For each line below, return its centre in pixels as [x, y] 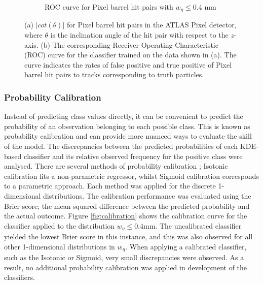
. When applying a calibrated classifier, [186, 246]
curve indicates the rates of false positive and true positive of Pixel [128, 64]
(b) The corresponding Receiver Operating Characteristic [129, 44]
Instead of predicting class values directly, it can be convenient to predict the [124, 116]
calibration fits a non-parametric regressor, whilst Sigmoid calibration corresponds [131, 176]
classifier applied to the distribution [60, 225]
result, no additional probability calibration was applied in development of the [126, 267]
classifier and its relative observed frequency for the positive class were [133, 156]
